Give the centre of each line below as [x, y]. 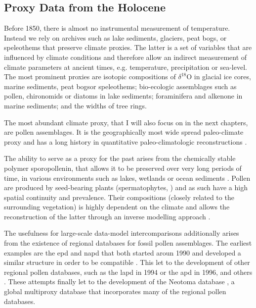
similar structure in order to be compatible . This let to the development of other [127, 262]
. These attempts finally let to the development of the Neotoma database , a [119, 282]
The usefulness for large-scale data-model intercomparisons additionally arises [122, 233]
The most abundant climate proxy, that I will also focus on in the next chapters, [126, 122]
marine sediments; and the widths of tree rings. [75, 105]
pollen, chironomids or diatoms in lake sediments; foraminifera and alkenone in [123, 96]
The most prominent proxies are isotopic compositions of [90, 77]
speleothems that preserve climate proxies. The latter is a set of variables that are [128, 47]
